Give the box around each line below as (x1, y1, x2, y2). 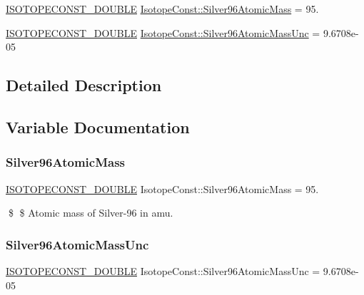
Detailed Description (6, 74, 162, 96)
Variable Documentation (6, 115, 190, 138)
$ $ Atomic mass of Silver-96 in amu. (8, 205, 173, 220)
